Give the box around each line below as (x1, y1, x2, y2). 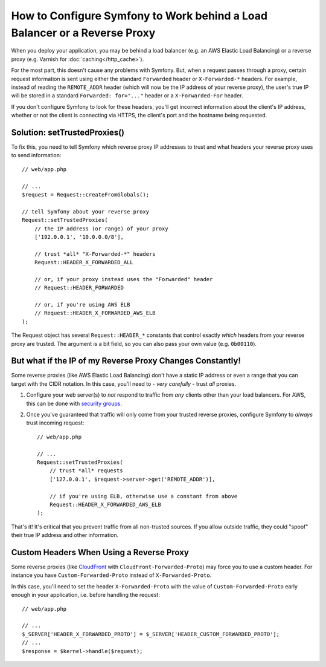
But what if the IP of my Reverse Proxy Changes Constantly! (11, 356, 241, 366)
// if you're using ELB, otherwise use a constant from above (49, 493, 238, 499)
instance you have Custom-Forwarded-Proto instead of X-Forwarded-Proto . (11, 571, 212, 579)
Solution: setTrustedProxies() (11, 127, 125, 137)
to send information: (11, 152, 62, 159)
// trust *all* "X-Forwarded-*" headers (34, 250, 156, 257)
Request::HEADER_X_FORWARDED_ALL (34, 259, 134, 266)
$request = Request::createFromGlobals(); (22, 191, 150, 198)
